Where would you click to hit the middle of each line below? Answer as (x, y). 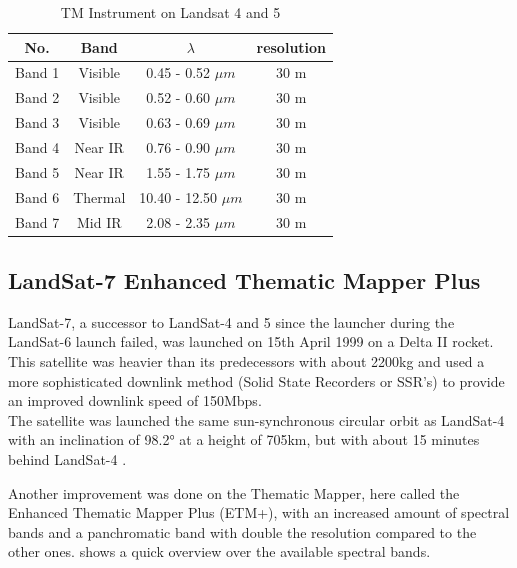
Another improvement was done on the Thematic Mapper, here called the (234, 492)
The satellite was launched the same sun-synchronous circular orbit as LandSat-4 (256, 419)
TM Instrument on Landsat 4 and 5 (170, 12)
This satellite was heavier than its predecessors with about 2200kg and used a (246, 360)
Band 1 (37, 72)
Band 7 (37, 221)
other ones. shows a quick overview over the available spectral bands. (219, 551)
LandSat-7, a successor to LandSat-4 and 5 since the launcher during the (231, 321)
